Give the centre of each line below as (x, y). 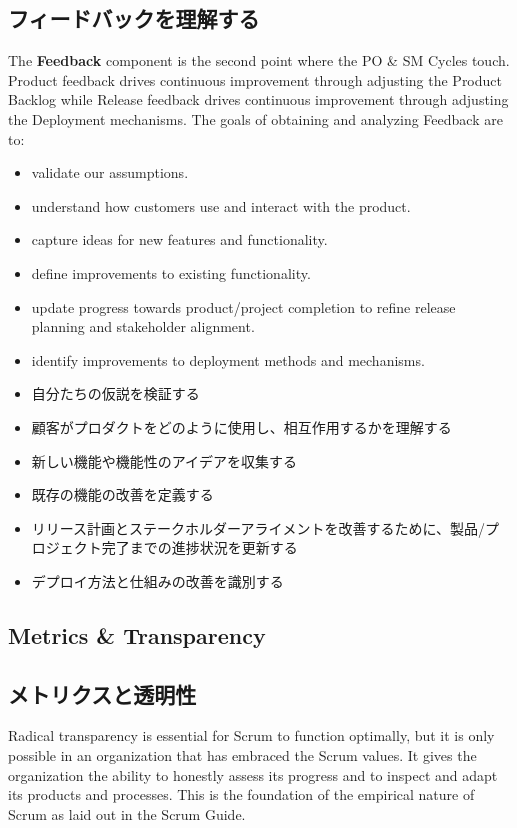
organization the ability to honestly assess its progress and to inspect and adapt (253, 774)
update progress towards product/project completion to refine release (243, 306)
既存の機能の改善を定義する (122, 494)
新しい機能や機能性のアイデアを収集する (164, 460)
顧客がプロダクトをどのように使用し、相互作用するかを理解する (241, 426)
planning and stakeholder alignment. (143, 326)
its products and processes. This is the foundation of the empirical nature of (241, 794)
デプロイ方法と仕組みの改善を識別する (157, 580)
